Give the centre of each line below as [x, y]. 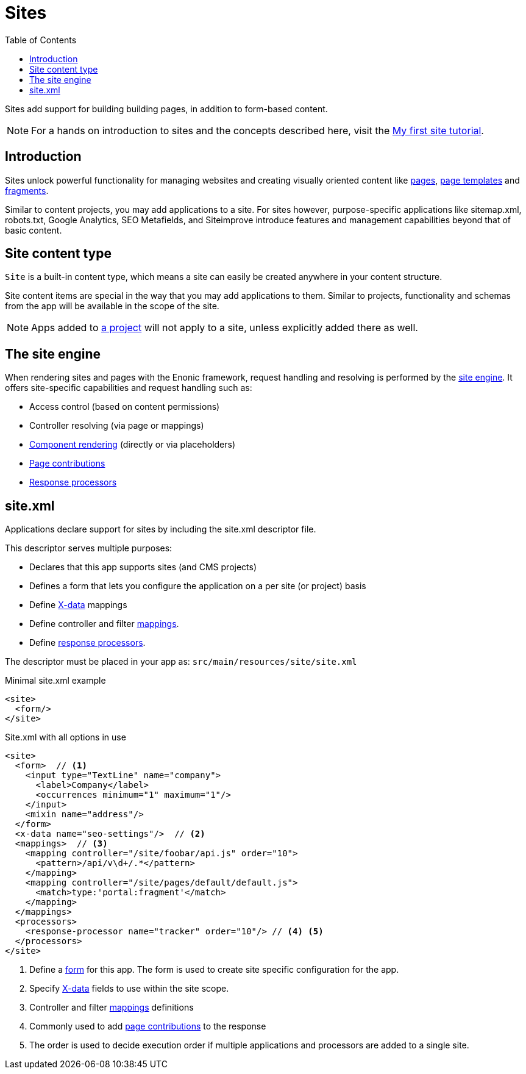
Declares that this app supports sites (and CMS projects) [143, 567]
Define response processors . [87, 643]
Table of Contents [41, 40]
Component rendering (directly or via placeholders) [133, 445]
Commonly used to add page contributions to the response [148, 1026]
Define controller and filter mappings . [104, 624]
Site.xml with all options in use [66, 737]
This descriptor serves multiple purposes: [89, 548]
